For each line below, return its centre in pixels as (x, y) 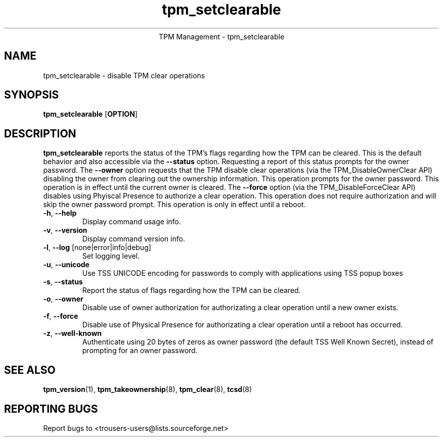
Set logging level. (111, 256)
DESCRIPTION (40, 133)
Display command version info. (134, 239)
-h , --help (60, 213)
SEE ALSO (30, 370)
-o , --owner (63, 299)
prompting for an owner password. (140, 351)
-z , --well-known (73, 333)
